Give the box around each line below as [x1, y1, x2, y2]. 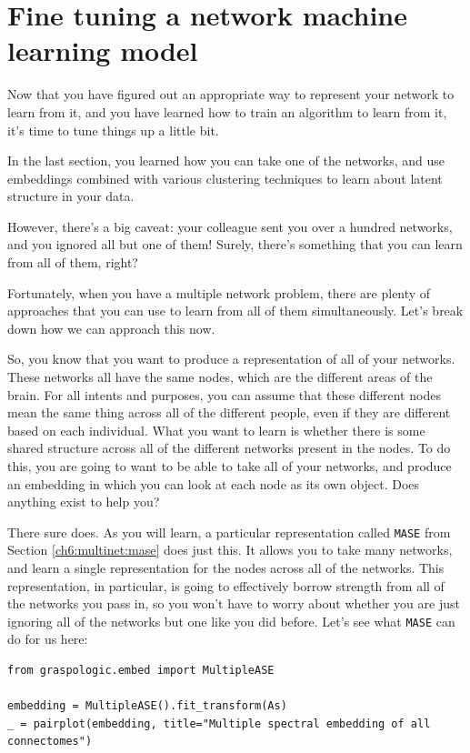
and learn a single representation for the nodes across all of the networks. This [7, 558, 445, 577]
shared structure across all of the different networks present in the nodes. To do [7, 438, 451, 457]
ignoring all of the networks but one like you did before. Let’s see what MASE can [7, 611, 455, 630]
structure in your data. [7, 186, 135, 206]
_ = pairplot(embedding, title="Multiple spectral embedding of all [7, 717, 431, 730]
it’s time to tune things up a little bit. [7, 120, 219, 139]
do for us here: [7, 629, 88, 648]
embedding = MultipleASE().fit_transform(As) [7, 699, 287, 713]
